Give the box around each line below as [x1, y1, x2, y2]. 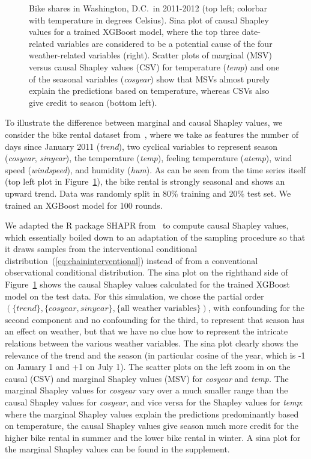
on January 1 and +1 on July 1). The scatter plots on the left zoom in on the [5, 360, 291, 373]
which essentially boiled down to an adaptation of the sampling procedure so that [5, 230, 306, 243]
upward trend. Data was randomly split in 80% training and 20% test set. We [5, 186, 291, 199]
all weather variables [120, 304, 197, 313]
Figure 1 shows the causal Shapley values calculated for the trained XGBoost [5, 278, 291, 291]
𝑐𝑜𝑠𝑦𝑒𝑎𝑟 [49, 304, 77, 313]
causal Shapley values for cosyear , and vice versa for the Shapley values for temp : [5, 396, 303, 408]
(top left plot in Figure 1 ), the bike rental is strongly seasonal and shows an [5, 175, 285, 188]
